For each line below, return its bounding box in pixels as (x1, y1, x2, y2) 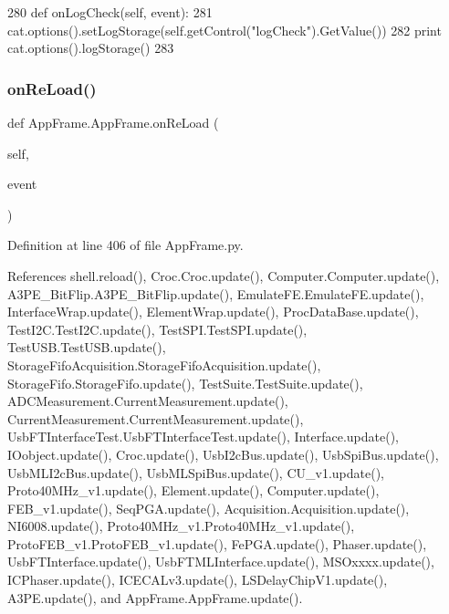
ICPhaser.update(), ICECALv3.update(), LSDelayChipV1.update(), (7, 570, 388, 589)
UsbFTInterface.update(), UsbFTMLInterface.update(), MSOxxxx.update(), (7, 552, 434, 571)
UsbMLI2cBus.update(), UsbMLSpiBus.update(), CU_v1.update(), (7, 463, 384, 482)
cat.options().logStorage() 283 (7, 38, 174, 57)
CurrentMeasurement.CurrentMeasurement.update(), (7, 409, 304, 428)
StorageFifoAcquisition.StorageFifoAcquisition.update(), (7, 355, 321, 374)
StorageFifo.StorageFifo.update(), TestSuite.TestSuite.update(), (7, 373, 363, 392)
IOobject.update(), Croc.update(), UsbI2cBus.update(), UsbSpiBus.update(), (7, 444, 439, 463)
